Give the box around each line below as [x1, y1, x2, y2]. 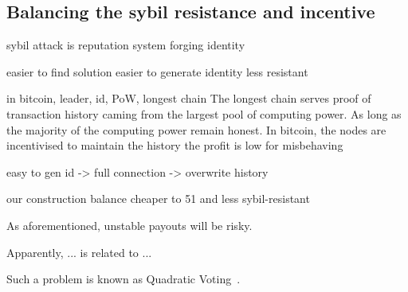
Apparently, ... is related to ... [6, 243, 152, 260]
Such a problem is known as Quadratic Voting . [6, 271, 241, 287]
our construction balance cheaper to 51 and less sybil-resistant [6, 190, 310, 207]
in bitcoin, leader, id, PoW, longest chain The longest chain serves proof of [6, 90, 371, 107]
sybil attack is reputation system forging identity [6, 37, 245, 53]
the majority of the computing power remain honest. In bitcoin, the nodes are [6, 121, 386, 138]
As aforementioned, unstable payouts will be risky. [6, 216, 253, 233]
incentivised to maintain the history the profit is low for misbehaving [6, 137, 343, 154]
